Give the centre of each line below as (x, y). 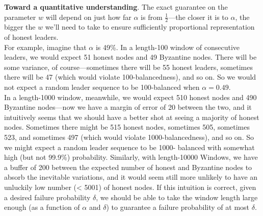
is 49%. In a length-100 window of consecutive (167, 47)
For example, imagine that (45, 47)
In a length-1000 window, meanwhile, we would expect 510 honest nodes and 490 (130, 97)
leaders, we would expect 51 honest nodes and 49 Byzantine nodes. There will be (130, 57)
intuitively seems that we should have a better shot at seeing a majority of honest (132, 117)
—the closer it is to (198, 17)
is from (152, 17)
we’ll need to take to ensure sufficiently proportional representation (150, 27)
